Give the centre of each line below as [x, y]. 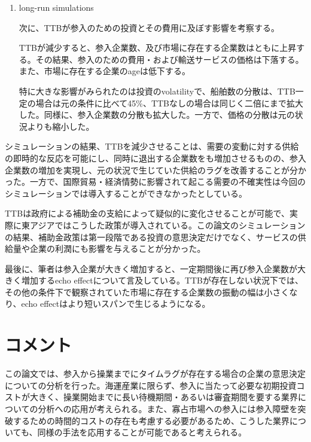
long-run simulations [56, 7]
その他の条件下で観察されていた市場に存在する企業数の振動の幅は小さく [147, 292]
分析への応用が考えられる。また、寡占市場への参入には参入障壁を [168, 408]
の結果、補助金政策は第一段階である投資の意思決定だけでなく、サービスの [151, 237]
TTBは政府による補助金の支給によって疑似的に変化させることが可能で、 [147, 213]
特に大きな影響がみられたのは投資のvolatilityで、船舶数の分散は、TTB [157, 91]
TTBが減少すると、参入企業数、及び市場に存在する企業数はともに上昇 [158, 48]
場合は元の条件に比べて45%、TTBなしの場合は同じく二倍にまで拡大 [170, 103]
